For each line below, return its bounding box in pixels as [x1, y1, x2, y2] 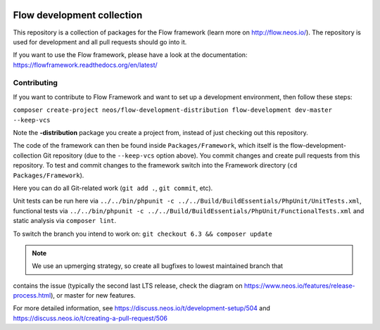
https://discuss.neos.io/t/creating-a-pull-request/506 [13, 314, 168, 322]
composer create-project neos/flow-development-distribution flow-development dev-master [13, 106, 332, 114]
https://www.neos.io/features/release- [243, 281, 355, 290]
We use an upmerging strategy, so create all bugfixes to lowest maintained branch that [32, 262, 284, 270]
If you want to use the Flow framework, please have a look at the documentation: [13, 51, 248, 59]
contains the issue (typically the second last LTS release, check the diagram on [13, 281, 243, 290]
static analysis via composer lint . [13, 217, 116, 225]
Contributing [13, 78, 58, 88]
